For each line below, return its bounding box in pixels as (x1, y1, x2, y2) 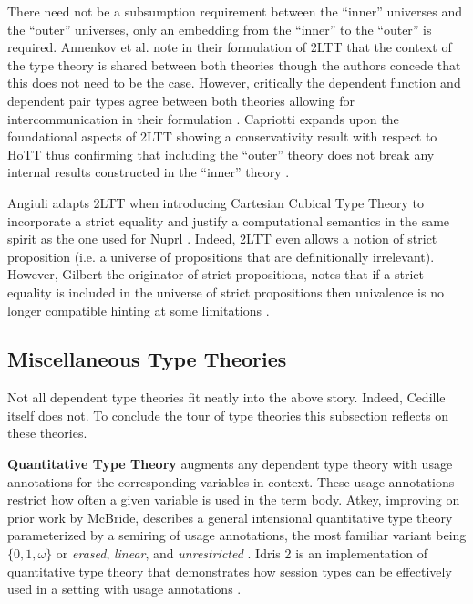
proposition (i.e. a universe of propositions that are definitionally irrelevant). (7, 246, 435, 266)
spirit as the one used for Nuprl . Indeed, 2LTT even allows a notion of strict (7, 229, 437, 248)
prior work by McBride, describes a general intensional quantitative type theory (7, 507, 453, 526)
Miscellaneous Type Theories (7, 345, 287, 373)
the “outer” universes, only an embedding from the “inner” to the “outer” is (7, 19, 432, 38)
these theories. (7, 423, 87, 443)
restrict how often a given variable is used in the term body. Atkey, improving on (7, 490, 460, 509)
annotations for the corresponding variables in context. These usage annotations (7, 472, 455, 491)
